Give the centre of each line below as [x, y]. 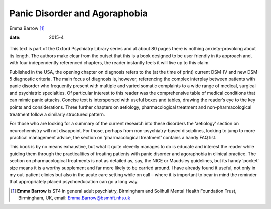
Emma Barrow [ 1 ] [27, 28]
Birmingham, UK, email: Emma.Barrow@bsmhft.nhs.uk [74, 198]
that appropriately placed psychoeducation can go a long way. [74, 182]
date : [15, 37]
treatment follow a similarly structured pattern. [57, 114]
